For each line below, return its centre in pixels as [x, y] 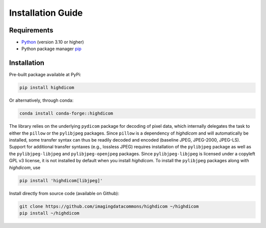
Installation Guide [46, 13]
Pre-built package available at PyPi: [45, 75]
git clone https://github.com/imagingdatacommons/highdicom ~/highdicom [109, 206]
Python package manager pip [51, 49]
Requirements [31, 30]
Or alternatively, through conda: [41, 100]
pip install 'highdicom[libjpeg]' [61, 180]
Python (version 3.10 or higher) [53, 42]
